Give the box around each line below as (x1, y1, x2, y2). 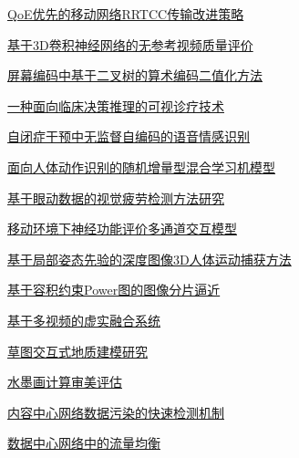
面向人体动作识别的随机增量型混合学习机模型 (7, 157, 275, 176)
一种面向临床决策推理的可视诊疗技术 (7, 96, 224, 115)
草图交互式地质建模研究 (7, 341, 148, 360)
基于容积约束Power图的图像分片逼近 (7, 280, 221, 299)
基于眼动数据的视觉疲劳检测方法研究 (7, 188, 224, 207)
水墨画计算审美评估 (7, 372, 122, 391)
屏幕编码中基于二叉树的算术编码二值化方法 (7, 66, 263, 85)
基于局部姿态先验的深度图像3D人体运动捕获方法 (7, 249, 292, 268)
